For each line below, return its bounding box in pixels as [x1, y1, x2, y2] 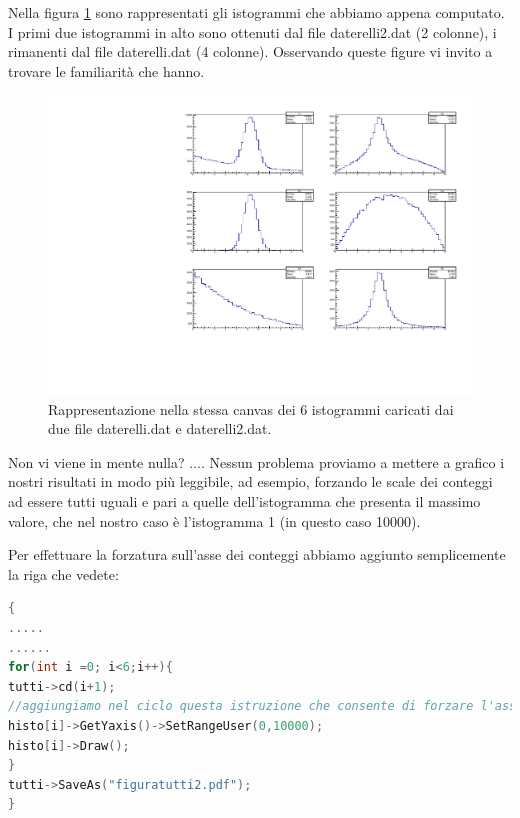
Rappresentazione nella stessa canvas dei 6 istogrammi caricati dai [48, 398, 454, 419]
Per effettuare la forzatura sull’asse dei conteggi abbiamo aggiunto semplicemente [8, 544, 506, 565]
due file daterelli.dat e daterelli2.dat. [48, 418, 272, 439]
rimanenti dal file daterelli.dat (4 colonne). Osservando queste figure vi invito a [8, 41, 493, 62]
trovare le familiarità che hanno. [8, 60, 205, 81]
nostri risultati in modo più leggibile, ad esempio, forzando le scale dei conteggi [8, 471, 493, 492]
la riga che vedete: [8, 563, 119, 584]
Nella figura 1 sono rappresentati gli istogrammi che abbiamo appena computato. [8, 2, 505, 22]
